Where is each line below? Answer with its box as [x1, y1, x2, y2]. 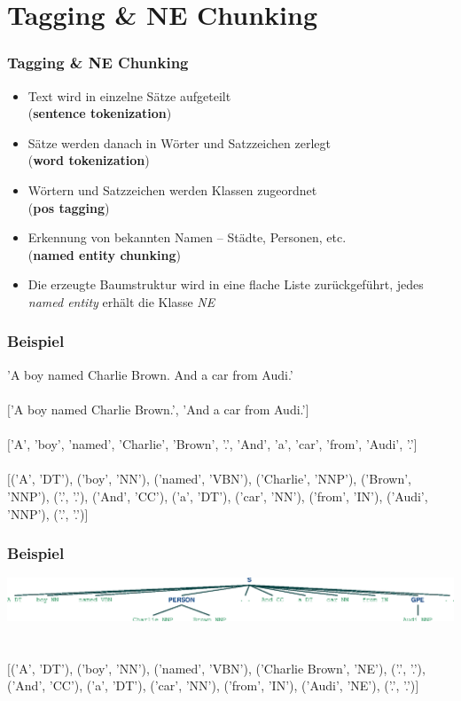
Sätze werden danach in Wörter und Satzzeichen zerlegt [27, 133, 331, 152]
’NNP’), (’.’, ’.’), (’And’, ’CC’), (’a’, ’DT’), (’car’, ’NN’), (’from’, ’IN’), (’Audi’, [7, 486, 428, 505]
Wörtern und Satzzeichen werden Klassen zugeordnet [27, 180, 317, 199]
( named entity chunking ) [27, 245, 181, 264]
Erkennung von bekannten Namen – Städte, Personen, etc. [27, 228, 347, 247]
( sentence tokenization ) [27, 104, 172, 122]
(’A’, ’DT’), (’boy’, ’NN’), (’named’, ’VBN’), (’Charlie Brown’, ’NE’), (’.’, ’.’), [10, 658, 426, 677]
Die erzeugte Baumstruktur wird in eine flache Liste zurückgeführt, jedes [27, 275, 424, 294]
